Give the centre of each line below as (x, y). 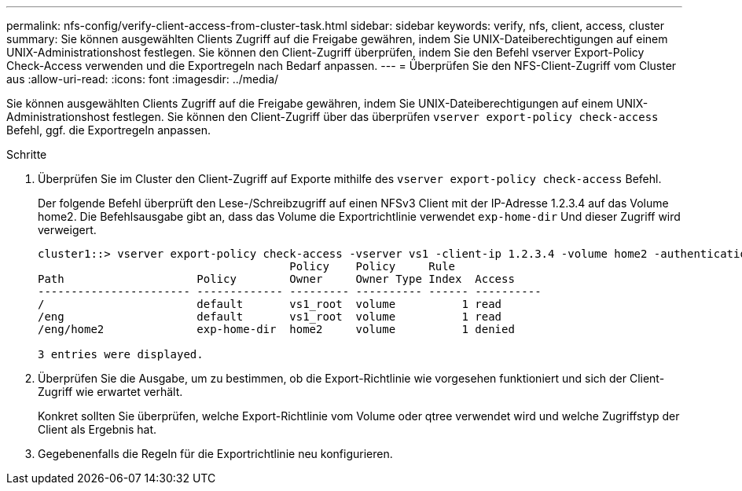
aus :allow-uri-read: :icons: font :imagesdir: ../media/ (143, 79)
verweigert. (67, 230)
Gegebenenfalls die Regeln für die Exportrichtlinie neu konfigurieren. (215, 454)
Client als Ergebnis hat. (97, 429)
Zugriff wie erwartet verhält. (110, 392)
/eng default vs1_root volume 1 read (270, 317)
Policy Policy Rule (373, 266)
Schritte (27, 154)
